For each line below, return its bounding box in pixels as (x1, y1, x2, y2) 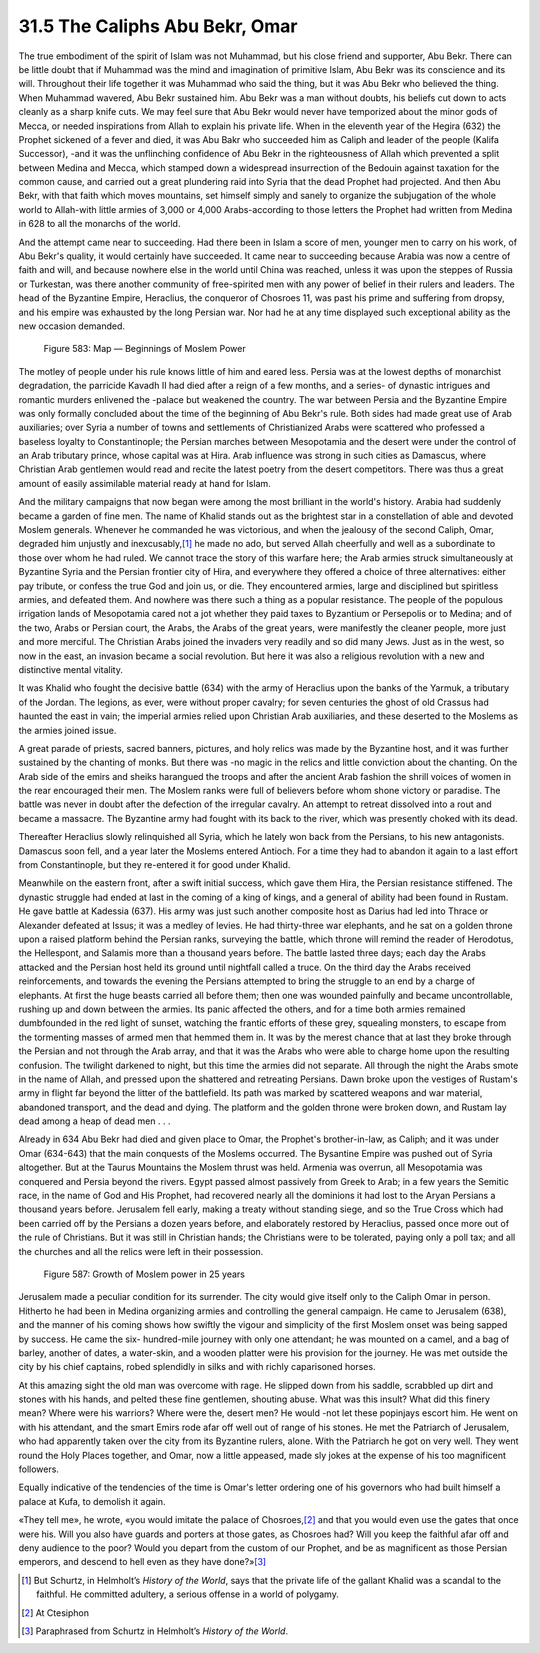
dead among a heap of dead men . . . (18, 1115, 171, 1127)
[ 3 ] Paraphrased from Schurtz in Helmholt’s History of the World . (21, 1625, 289, 1637)
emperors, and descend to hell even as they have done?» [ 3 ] (18, 1556, 267, 1568)
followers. (18, 1463, 60, 1475)
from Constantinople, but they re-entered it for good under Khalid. (18, 859, 291, 871)
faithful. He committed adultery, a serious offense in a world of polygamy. (36, 1588, 339, 1600)
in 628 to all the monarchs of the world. (18, 218, 181, 230)
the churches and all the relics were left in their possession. (18, 1245, 264, 1257)
